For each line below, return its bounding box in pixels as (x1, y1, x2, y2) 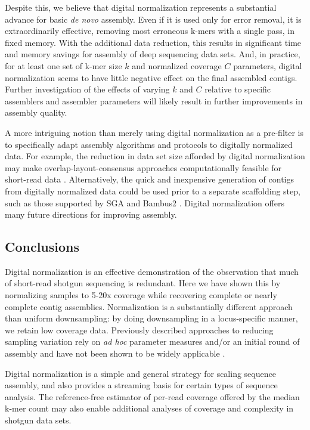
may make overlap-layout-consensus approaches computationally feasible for (5, 161, 282, 174)
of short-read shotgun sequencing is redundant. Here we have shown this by (5, 277, 281, 289)
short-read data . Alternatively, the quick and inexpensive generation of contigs (5, 173, 294, 185)
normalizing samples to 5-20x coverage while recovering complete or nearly (5, 289, 277, 301)
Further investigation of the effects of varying (5, 83, 170, 95)
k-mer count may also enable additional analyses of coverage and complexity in (5, 402, 294, 414)
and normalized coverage (132, 59, 222, 72)
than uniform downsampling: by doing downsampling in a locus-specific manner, (5, 312, 298, 324)
